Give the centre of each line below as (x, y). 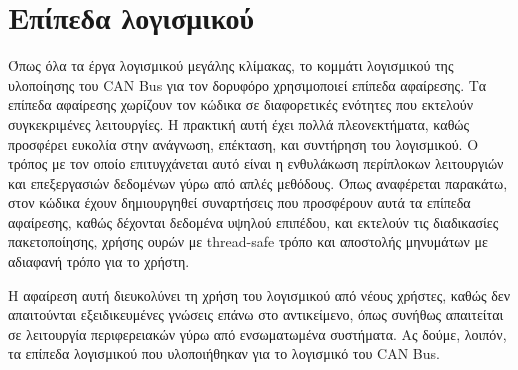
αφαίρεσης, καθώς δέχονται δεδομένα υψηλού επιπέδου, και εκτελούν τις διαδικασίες (253, 221)
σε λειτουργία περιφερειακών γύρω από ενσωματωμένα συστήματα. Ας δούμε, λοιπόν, (257, 333)
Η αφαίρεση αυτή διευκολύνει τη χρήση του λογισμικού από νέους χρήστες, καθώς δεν (259, 294)
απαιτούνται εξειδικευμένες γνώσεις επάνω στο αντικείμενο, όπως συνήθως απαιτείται (256, 314)
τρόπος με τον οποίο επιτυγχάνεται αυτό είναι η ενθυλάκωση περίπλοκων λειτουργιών (256, 163)
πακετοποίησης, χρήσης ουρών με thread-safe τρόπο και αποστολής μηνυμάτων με (248, 241)
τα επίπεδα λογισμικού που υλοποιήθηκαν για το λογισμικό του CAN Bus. (224, 353)
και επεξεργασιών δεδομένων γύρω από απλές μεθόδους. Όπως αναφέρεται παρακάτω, (258, 182)
